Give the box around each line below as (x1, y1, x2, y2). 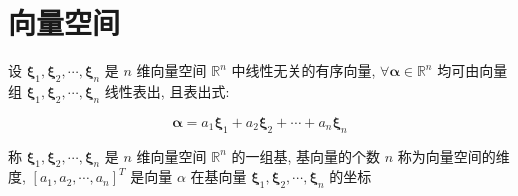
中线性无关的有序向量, (231, 60, 376, 81)
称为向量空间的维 (397, 145, 510, 166)
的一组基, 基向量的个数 (231, 145, 381, 166)
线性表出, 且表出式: (104, 80, 230, 101)
